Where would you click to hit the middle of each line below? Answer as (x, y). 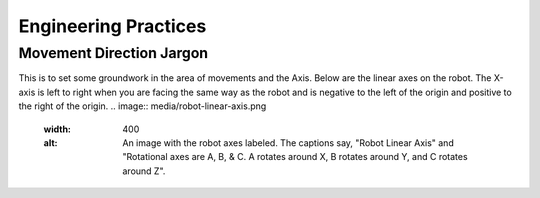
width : (57, 129)
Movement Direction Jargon (113, 53)
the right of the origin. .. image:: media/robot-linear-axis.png (142, 106)
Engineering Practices (112, 26)
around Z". (144, 171)
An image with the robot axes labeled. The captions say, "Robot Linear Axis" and (288, 142)
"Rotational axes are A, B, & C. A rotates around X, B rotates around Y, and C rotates (295, 157)
